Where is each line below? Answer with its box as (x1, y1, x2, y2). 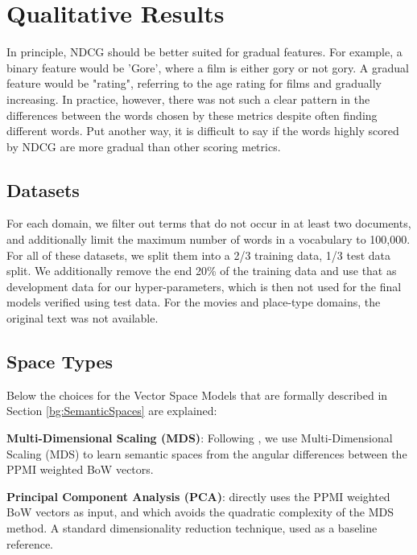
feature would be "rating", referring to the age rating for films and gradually (6, 75, 382, 92)
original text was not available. (6, 310, 159, 327)
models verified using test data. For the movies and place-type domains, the (6, 294, 381, 310)
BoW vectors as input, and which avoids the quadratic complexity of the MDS (6, 504, 394, 520)
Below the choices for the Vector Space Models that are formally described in (6, 386, 388, 403)
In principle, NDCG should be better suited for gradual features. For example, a (6, 43, 403, 60)
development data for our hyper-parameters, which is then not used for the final (6, 277, 402, 294)
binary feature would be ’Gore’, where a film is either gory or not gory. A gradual (6, 59, 409, 76)
